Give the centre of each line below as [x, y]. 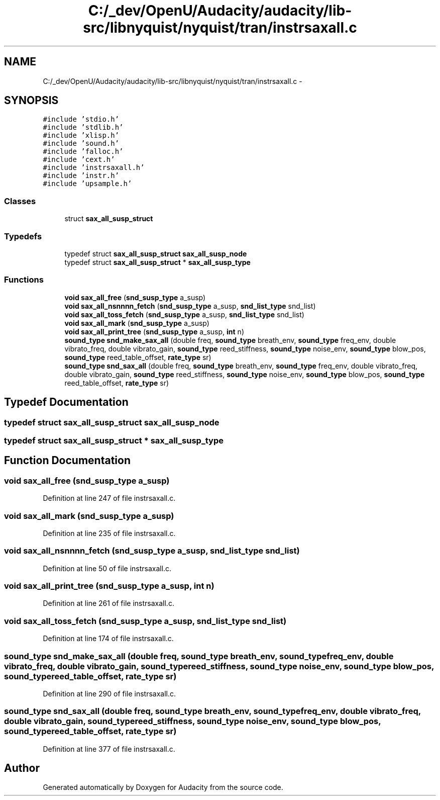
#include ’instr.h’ [81, 176]
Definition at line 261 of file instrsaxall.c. [108, 603]
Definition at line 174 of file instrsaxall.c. [108, 639]
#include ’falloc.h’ [83, 152]
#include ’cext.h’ [79, 160]
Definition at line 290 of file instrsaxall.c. [109, 693]
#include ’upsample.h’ [87, 184]
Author [22, 768]
